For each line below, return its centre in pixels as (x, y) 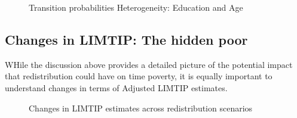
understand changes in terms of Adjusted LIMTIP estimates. (116, 87)
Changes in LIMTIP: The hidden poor (126, 39)
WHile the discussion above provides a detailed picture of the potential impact (149, 64)
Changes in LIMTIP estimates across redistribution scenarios (141, 108)
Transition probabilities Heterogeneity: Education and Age (136, 7)
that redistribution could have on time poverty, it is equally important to (139, 76)
